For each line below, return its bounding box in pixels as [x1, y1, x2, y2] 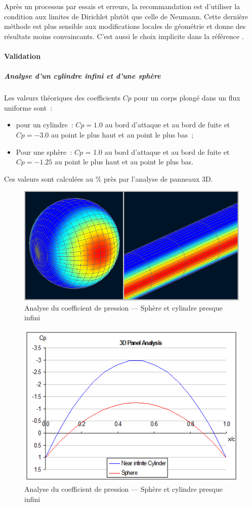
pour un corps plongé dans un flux [134, 92, 240, 103]
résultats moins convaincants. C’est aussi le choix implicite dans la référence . [4, 30, 244, 41]
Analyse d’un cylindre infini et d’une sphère [4, 71, 161, 81]
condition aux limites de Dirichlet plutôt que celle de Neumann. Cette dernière [4, 11, 248, 21]
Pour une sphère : [16, 146, 72, 157]
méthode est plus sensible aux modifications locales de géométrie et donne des [4, 21, 246, 31]
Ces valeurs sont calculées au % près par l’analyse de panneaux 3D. [4, 173, 213, 184]
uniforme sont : [4, 102, 53, 113]
